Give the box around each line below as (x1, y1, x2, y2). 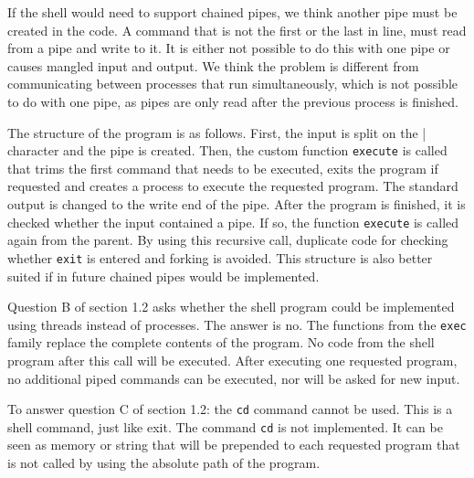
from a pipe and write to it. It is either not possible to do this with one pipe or (7, 38, 450, 58)
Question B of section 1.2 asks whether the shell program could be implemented (7, 297, 455, 316)
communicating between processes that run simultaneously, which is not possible (7, 74, 458, 93)
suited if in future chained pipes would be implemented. (7, 266, 320, 285)
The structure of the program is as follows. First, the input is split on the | (7, 122, 427, 142)
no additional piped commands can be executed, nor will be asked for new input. (7, 368, 460, 388)
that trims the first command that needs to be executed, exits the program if (7, 158, 438, 177)
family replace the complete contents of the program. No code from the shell (7, 333, 435, 352)
